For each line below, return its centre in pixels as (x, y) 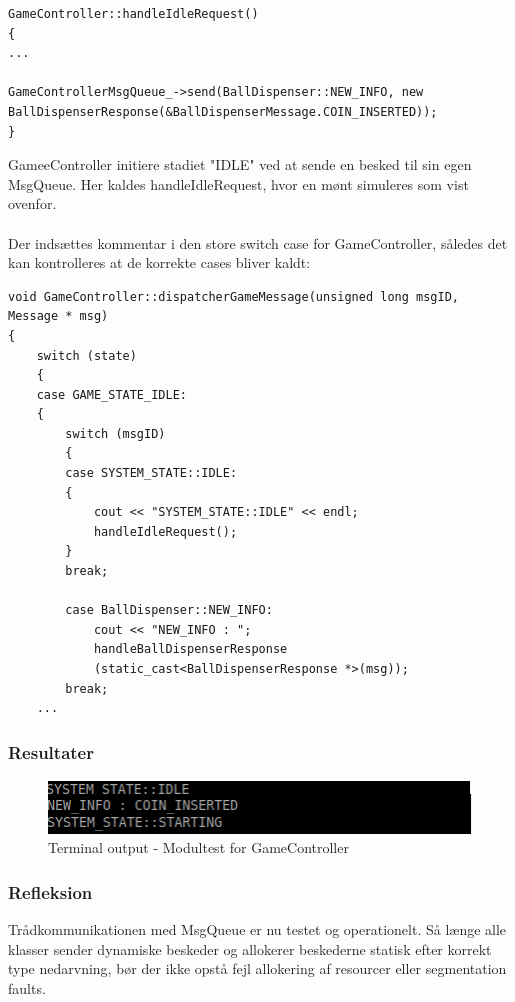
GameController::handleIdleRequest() (133, 14)
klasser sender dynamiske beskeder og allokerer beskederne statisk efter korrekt (250, 948)
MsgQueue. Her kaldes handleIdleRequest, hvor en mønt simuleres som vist (238, 183)
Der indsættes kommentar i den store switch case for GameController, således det (258, 242)
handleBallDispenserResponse (190, 649)
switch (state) (86, 355)
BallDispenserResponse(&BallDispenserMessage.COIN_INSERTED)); (223, 111)
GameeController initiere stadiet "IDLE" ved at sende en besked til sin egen (240, 164)
